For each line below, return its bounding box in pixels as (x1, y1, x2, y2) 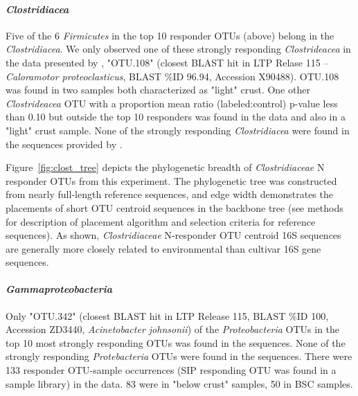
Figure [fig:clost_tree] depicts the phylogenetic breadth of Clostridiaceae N (6, 160, 325, 174)
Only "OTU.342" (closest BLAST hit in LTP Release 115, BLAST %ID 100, (6, 308, 329, 323)
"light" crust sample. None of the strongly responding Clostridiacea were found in (6, 123, 350, 137)
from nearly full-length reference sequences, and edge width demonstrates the (6, 187, 333, 201)
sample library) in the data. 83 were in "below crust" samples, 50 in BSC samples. (6, 376, 353, 390)
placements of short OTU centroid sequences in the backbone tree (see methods (6, 200, 343, 215)
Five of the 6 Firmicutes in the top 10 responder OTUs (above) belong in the (6, 28, 334, 42)
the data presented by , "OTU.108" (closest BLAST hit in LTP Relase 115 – (6, 55, 329, 69)
